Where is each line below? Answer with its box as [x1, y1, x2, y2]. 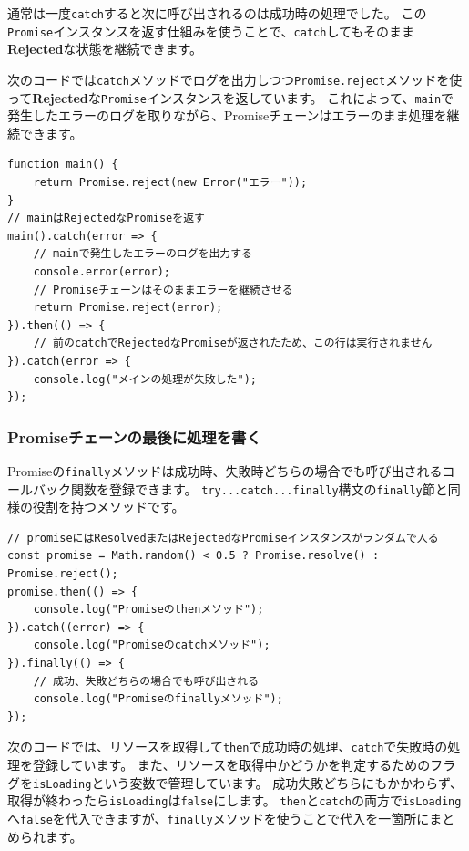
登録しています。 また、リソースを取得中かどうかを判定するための [32, 755, 431, 774]
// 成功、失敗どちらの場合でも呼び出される [33, 674, 260, 688]
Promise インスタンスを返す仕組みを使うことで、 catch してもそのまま [7, 21, 414, 40]
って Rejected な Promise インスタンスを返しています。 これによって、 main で [7, 88, 454, 107]
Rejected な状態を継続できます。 [7, 39, 203, 58]
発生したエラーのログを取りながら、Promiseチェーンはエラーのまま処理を [7, 106, 447, 125]
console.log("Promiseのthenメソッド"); [33, 603, 264, 617]
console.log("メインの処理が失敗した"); [33, 372, 257, 386]
